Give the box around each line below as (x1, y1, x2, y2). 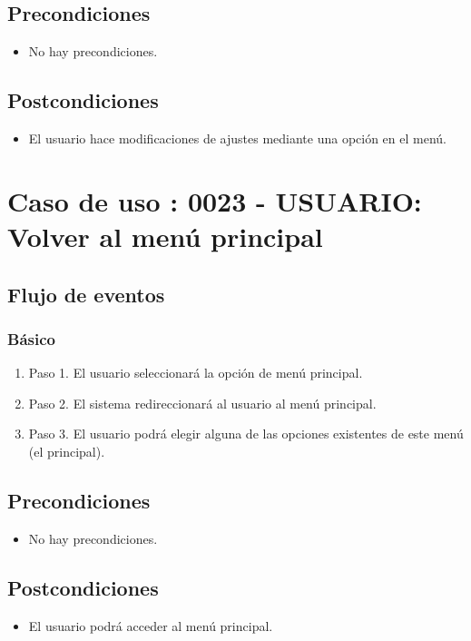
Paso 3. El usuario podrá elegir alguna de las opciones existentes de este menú (28, 424, 464, 443)
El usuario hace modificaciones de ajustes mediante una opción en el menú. (28, 129, 446, 147)
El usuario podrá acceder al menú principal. (28, 616, 273, 635)
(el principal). (28, 441, 105, 460)
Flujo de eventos (7, 280, 165, 308)
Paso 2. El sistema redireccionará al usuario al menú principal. (28, 393, 377, 412)
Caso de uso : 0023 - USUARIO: (7, 182, 422, 219)
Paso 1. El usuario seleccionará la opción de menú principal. (28, 363, 363, 382)
